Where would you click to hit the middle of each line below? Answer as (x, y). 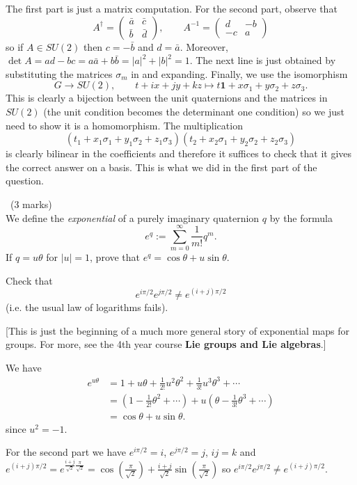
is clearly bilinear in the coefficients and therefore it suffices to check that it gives (179, 153)
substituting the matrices (59, 73)
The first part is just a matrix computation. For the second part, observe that (172, 8)
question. (25, 181)
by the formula (301, 217)
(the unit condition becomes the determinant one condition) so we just (194, 111)
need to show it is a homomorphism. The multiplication (124, 125)
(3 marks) (31, 204)
